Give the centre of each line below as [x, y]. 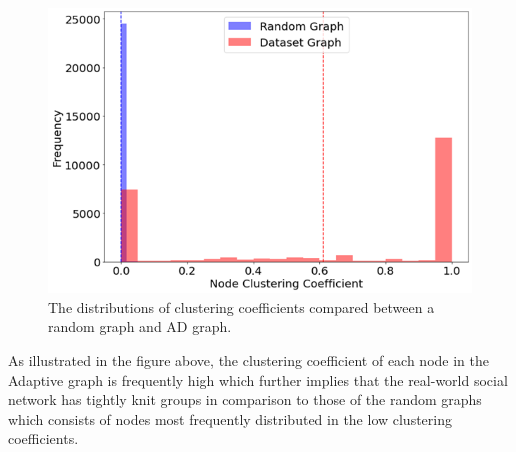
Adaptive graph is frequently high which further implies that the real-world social [258, 379]
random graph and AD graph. [140, 326]
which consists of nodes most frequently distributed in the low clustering [230, 418]
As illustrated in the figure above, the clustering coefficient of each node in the [248, 360]
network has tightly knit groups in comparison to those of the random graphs [245, 399]
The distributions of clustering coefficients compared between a [241, 306]
